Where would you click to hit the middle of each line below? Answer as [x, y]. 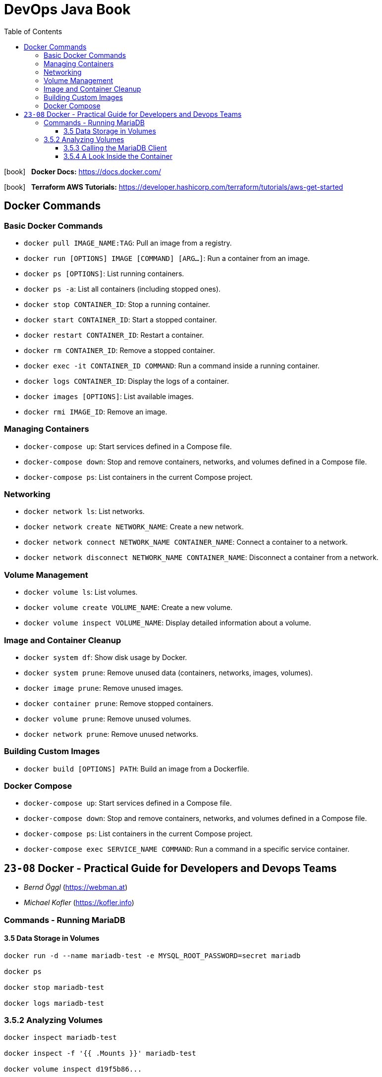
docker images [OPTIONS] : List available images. [109, 396]
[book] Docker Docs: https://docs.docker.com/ [83, 171]
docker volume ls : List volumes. [81, 592]
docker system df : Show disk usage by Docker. [106, 657]
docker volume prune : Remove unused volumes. [108, 718]
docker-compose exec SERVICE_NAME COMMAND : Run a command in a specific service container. [187, 849]
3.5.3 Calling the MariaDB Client [115, 148]
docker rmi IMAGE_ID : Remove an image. [96, 411]
